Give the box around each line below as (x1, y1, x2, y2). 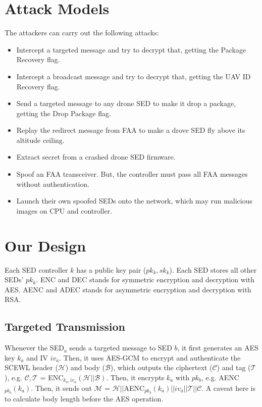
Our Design (5, 235, 86, 256)
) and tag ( (217, 362, 251, 373)
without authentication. (16, 178, 90, 189)
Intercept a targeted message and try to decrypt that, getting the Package (16, 44, 246, 55)
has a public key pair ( (76, 264, 146, 275)
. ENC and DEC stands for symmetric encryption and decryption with (36, 274, 254, 285)
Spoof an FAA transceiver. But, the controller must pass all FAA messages (16, 169, 248, 179)
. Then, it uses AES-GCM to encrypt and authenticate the (59, 352, 241, 363)
